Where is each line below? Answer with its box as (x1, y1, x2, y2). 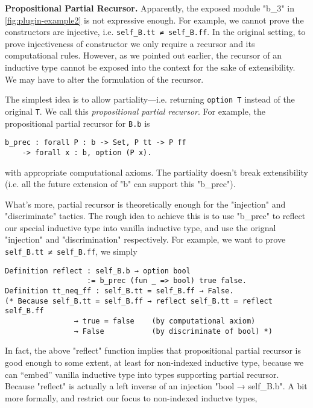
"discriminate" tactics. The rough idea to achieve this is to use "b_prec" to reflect (5, 209, 306, 222)
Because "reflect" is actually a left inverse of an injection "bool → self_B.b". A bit (5, 380, 308, 392)
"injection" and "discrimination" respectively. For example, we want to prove (5, 233, 286, 246)
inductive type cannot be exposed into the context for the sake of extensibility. (5, 61, 296, 74)
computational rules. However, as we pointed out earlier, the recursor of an (5, 49, 282, 62)
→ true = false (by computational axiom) (74, 317, 256, 325)
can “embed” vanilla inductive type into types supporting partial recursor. (5, 368, 279, 380)
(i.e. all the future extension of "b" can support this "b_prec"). (5, 177, 236, 190)
